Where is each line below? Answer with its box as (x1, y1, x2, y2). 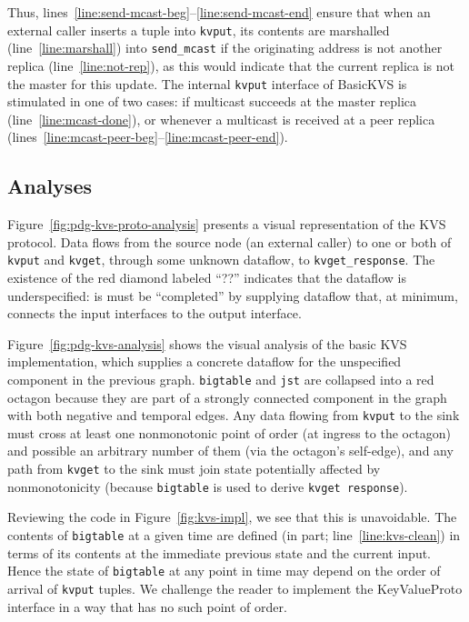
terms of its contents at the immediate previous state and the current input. (7, 543, 432, 562)
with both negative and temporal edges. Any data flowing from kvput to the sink (7, 406, 460, 425)
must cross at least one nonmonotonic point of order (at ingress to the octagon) (7, 423, 451, 442)
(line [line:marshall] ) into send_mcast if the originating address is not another (7, 38, 443, 57)
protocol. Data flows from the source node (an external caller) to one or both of (7, 232, 452, 251)
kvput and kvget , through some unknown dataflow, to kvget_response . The (7, 250, 435, 269)
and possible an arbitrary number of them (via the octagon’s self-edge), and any (7, 441, 454, 460)
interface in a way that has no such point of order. (7, 597, 287, 616)
